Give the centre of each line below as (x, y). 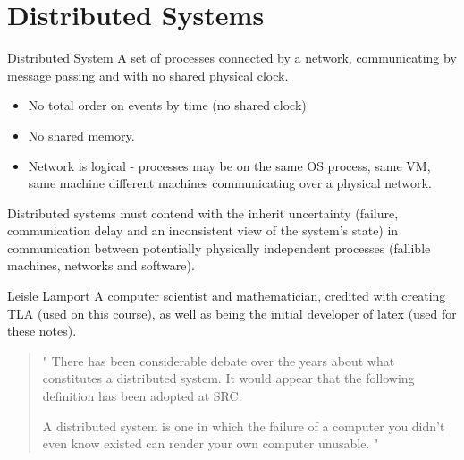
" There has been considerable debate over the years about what (219, 360)
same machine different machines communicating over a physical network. (230, 183)
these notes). (42, 331)
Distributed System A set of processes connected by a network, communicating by (232, 58)
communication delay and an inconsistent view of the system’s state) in (203, 230)
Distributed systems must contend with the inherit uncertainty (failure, (203, 213)
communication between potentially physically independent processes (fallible (219, 247)
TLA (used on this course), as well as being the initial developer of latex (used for (232, 313)
